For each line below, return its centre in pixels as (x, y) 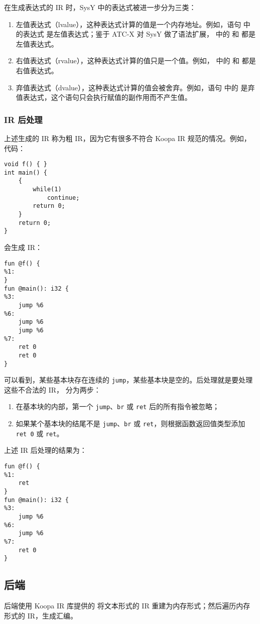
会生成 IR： (23, 247)
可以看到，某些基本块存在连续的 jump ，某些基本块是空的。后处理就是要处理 (128, 380)
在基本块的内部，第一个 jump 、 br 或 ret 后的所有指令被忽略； (117, 406)
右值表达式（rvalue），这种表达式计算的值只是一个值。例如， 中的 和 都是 (136, 60)
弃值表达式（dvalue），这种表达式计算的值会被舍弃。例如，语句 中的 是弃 (135, 87)
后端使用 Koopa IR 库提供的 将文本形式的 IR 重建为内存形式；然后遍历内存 (127, 606)
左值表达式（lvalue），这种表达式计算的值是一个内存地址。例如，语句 (128, 24)
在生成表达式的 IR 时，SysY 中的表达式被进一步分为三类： (100, 7)
